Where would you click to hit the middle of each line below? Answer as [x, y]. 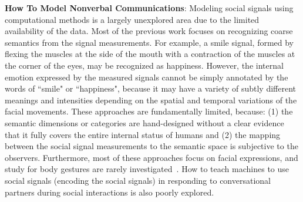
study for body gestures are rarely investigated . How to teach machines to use [147, 169]
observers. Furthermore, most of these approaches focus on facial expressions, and [151, 157]
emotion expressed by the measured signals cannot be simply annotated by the [147, 77]
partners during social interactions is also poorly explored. [110, 192]
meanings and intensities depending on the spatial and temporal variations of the [151, 100]
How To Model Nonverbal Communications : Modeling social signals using [149, 8]
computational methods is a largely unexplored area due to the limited [132, 19]
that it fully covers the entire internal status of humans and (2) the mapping [143, 134]
